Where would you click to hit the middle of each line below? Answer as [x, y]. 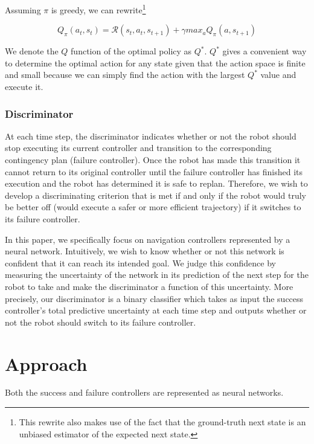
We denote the [32, 51]
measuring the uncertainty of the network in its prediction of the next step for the [157, 275]
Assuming [23, 9]
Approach [46, 363]
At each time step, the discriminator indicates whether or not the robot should [151, 136]
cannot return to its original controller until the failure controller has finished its [154, 171]
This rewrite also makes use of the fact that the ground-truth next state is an [162, 422]
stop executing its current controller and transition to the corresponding [138, 148]
